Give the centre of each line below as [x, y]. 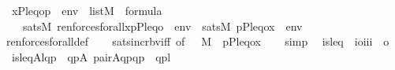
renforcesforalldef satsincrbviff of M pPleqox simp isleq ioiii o [197, 41]
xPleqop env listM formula [87, 10]
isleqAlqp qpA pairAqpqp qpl [91, 56]
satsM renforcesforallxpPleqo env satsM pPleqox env [162, 26]
